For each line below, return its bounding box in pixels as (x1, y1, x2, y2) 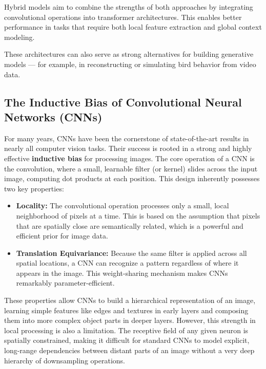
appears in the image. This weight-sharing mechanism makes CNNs (16, 267, 228, 278)
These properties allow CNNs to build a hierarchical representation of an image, (4, 295, 256, 306)
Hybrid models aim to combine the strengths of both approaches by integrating (4, 2, 253, 12)
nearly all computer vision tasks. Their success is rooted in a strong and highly (4, 143, 252, 154)
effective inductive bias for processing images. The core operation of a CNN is (4, 153, 255, 163)
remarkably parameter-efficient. (16, 277, 115, 288)
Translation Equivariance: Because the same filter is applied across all (16, 247, 247, 258)
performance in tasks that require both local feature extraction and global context (4, 21, 262, 32)
